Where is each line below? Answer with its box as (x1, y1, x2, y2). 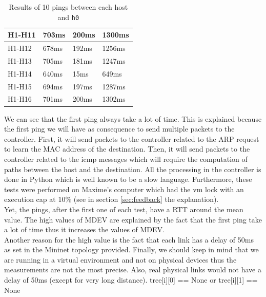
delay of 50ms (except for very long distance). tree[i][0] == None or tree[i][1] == (4, 274, 258, 285)
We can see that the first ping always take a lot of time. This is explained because (4, 113, 262, 124)
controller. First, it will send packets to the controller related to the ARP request (4, 133, 259, 144)
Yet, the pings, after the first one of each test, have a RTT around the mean (4, 203, 243, 214)
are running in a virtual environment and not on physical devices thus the (4, 254, 237, 265)
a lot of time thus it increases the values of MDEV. (4, 224, 165, 235)
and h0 (57, 11, 79, 22)
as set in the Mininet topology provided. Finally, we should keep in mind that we (4, 244, 259, 255)
